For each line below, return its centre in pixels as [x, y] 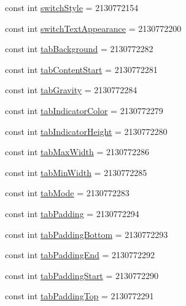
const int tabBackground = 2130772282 [79, 49]
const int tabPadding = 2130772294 [72, 213]
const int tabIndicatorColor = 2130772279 [84, 110]
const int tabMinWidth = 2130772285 [76, 172]
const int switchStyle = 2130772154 [72, 7]
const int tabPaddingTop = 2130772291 [79, 296]
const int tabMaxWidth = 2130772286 [77, 152]
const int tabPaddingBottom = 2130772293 [87, 234]
